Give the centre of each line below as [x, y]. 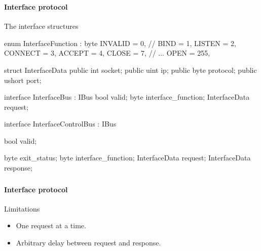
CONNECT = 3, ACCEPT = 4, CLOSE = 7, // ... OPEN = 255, [107, 53]
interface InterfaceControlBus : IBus [60, 124]
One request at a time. [51, 225]
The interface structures [41, 26]
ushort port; [23, 80]
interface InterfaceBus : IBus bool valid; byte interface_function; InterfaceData [127, 97]
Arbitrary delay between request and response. [88, 242]
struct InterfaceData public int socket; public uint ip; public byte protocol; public [130, 70]
